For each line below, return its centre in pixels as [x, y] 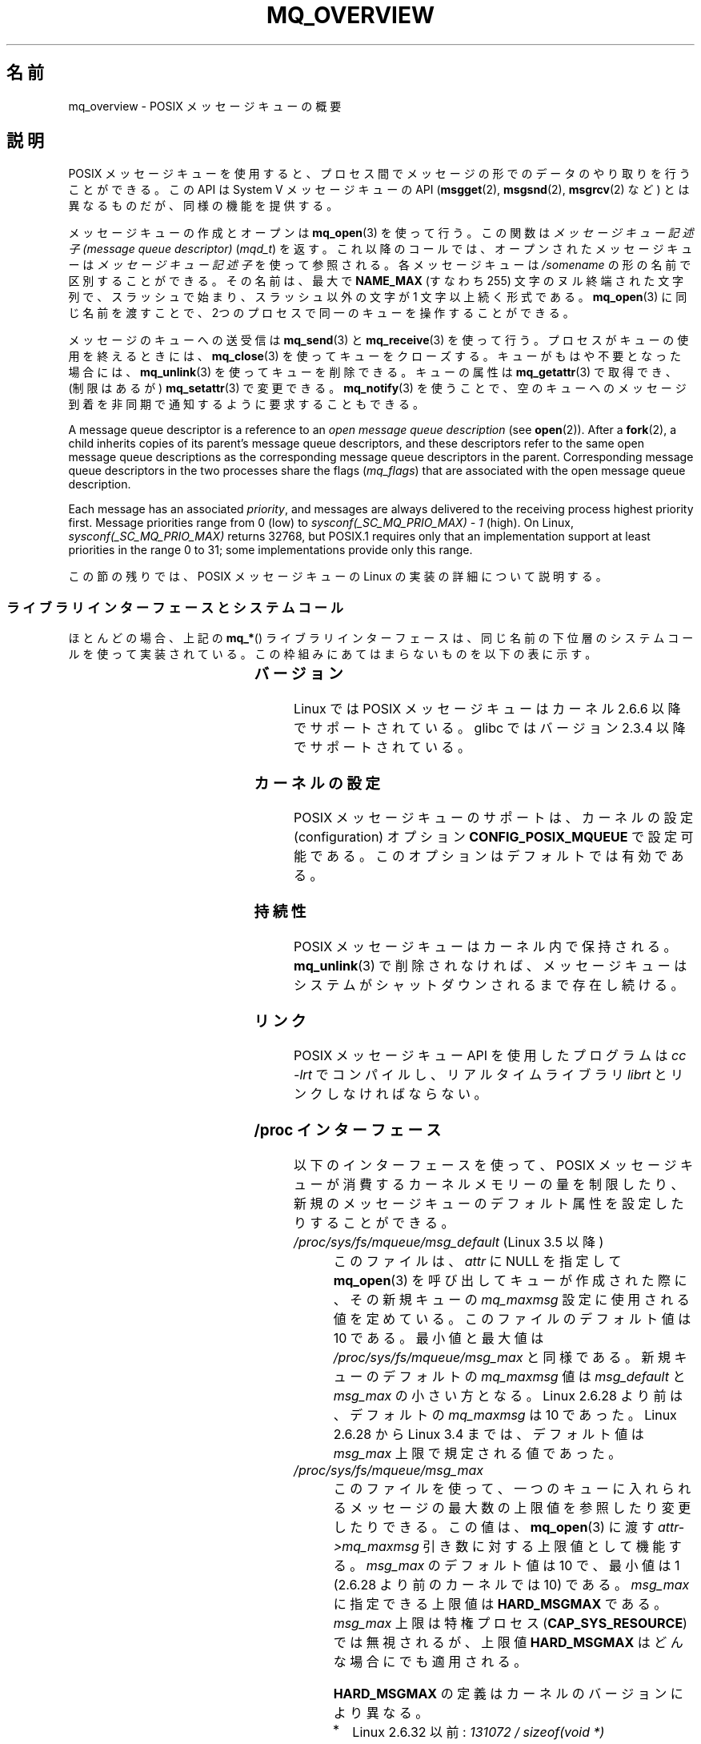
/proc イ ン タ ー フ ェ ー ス [348, 1130]
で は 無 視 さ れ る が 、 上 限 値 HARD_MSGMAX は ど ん [508, 1642]
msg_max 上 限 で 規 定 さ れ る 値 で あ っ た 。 [477, 1453]
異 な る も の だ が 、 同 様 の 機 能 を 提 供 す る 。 [203, 206]
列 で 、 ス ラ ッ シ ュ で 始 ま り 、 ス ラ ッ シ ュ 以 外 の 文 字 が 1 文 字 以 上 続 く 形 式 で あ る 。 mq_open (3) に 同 [378, 297]
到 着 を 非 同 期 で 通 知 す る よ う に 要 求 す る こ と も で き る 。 [246, 404]
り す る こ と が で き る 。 [374, 1222]
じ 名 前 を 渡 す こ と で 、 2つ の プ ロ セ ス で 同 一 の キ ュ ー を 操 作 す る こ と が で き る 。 [321, 313]
